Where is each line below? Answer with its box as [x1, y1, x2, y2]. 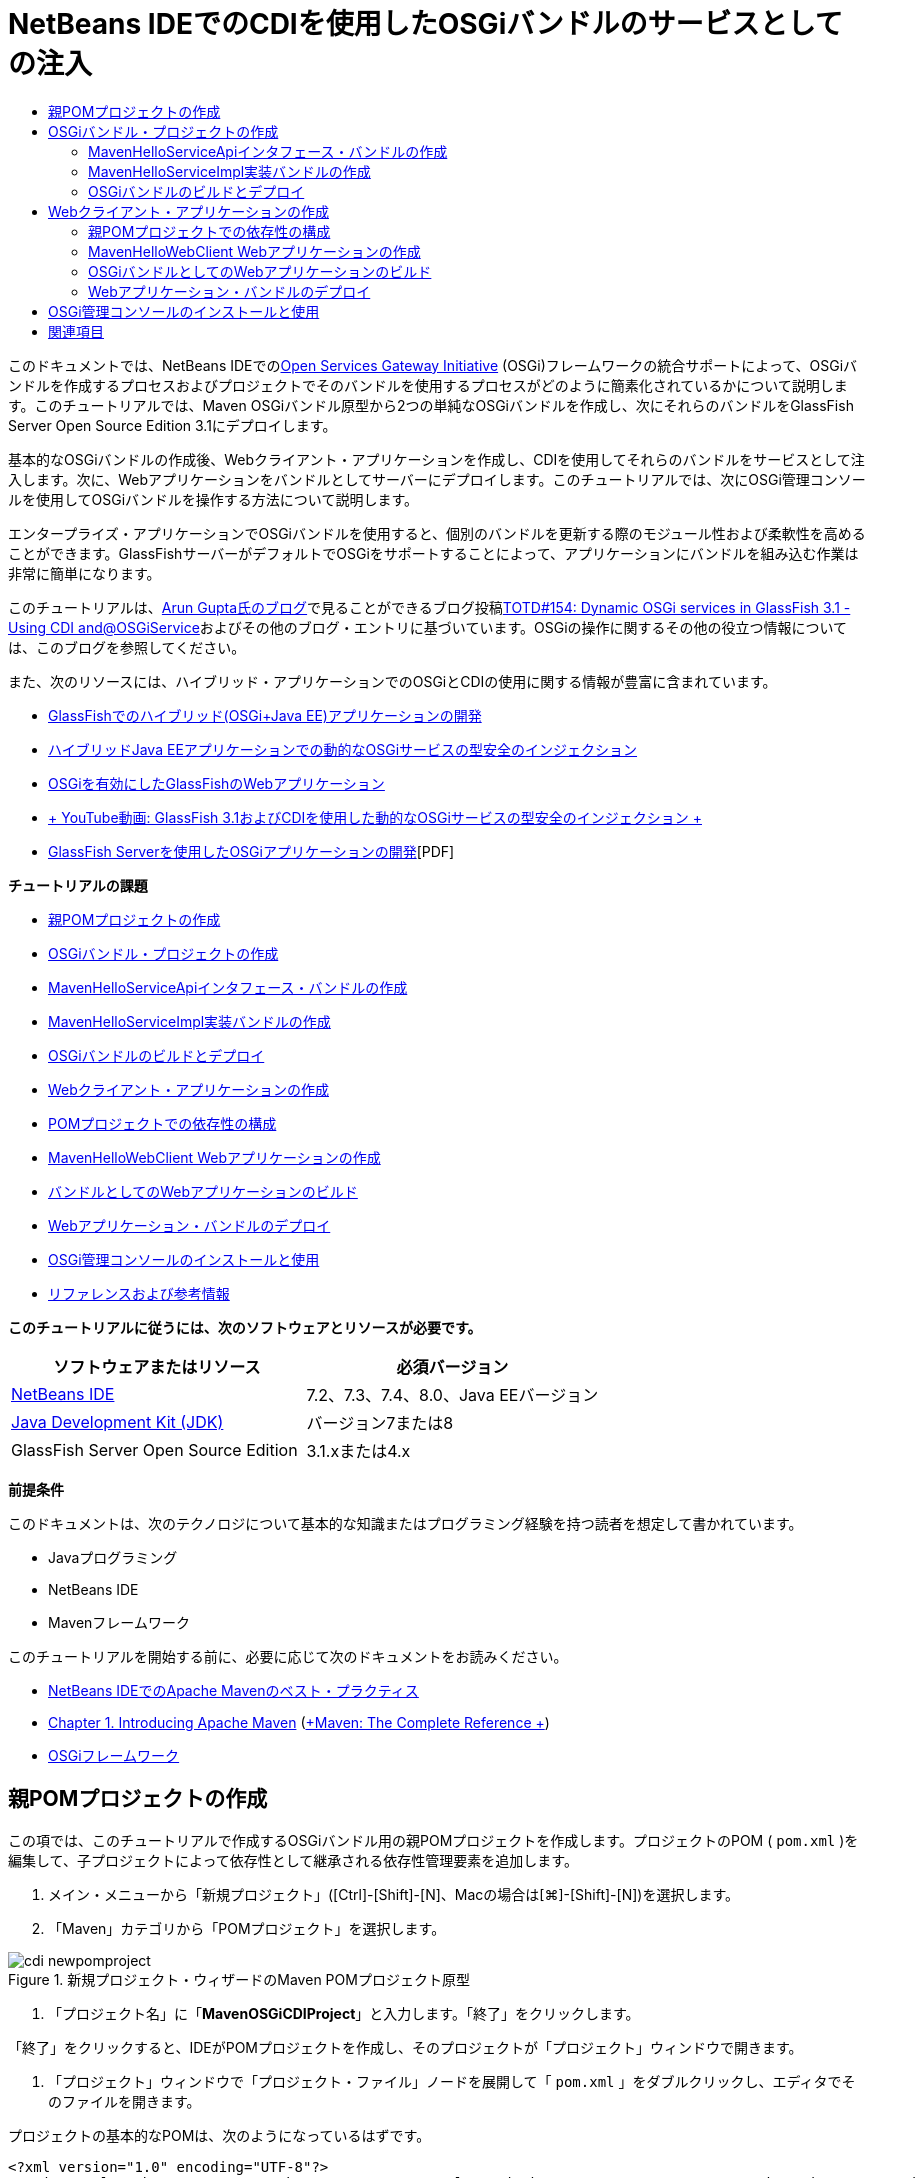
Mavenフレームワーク [48, 1613, 190, 1631]
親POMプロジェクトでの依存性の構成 [88, 222, 331, 240]
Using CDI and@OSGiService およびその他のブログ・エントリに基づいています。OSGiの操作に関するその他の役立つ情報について [8, 618, 848, 636]
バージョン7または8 [306, 1412, 454, 1433]
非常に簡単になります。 [8, 564, 161, 582]
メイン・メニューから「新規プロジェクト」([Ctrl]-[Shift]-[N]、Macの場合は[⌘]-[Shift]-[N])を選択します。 [48, 1885, 740, 1903]
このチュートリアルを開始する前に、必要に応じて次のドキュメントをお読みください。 [8, 1647, 568, 1665]
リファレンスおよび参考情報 [48, 1284, 230, 1302]
